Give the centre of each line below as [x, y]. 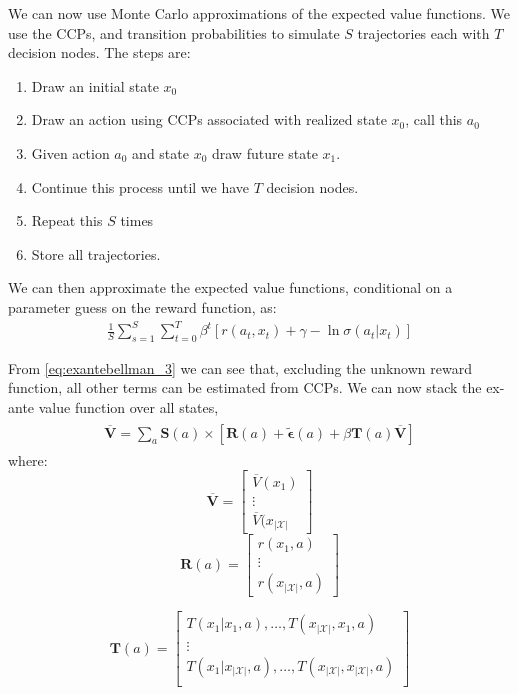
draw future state [264, 152]
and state [160, 152]
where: [28, 459]
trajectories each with [423, 32]
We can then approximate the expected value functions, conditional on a [230, 287]
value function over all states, [128, 407]
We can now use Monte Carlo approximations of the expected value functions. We [259, 13]
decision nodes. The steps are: [99, 52]
